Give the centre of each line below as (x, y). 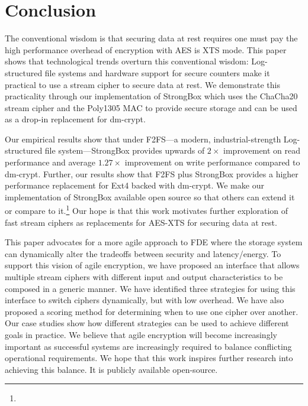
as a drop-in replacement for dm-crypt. (75, 119)
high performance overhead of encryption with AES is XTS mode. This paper (146, 49)
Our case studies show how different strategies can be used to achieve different (147, 323)
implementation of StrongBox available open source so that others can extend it (150, 196)
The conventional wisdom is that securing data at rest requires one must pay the (151, 38)
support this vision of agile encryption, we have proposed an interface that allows (152, 265)
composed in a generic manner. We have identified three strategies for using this (150, 288)
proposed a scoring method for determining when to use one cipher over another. (152, 311)
